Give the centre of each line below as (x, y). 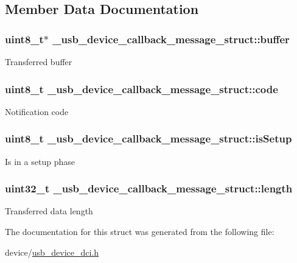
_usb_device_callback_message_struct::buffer (171, 39)
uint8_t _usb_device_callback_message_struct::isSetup (148, 139)
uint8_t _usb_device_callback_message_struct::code (142, 89)
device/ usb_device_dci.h (52, 252)
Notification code (37, 111)
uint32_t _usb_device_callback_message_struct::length (149, 188)
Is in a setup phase (40, 161)
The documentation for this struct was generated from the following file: (140, 232)
